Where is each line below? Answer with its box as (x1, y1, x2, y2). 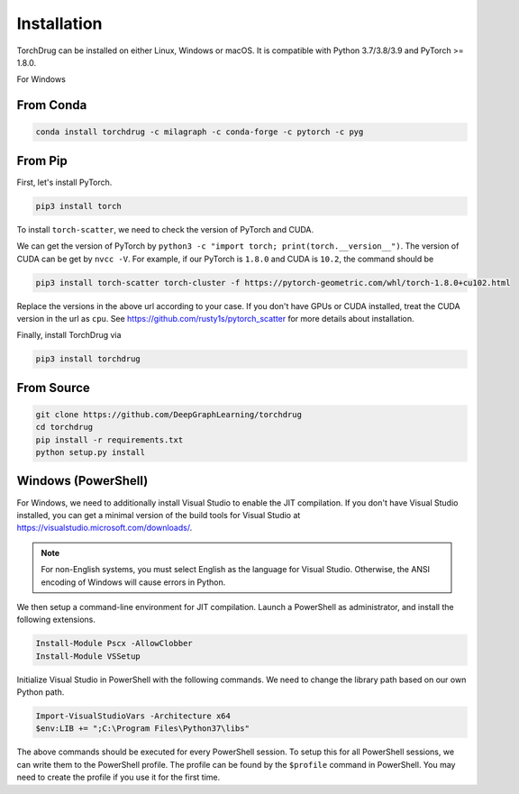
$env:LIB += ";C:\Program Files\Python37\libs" (35, 724, 250, 734)
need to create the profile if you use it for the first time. (16, 771, 221, 783)
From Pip (16, 153, 68, 169)
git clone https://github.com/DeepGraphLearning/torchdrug (35, 409, 302, 419)
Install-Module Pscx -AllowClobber (35, 638, 193, 649)
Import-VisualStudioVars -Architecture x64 (35, 711, 232, 721)
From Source (16, 379, 90, 396)
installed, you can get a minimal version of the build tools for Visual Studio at (16, 509, 301, 520)
